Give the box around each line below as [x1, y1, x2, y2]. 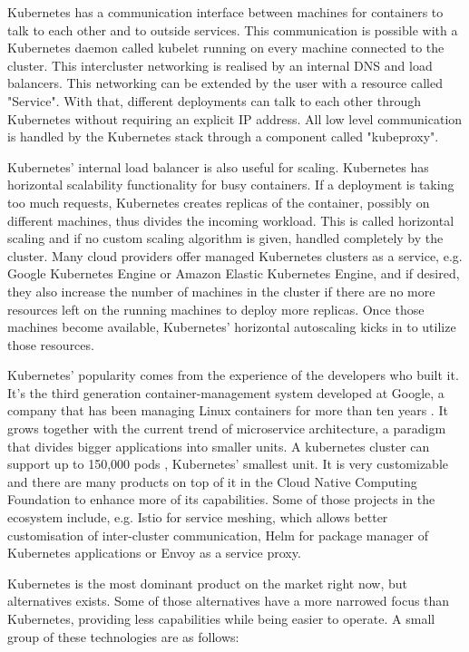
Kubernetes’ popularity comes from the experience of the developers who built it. [7, 365, 459, 384]
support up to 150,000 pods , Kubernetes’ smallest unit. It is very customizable [7, 454, 448, 473]
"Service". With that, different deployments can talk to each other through [7, 91, 421, 110]
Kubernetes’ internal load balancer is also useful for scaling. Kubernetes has [7, 157, 429, 176]
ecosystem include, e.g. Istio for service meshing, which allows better [7, 508, 388, 527]
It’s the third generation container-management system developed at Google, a [7, 383, 445, 402]
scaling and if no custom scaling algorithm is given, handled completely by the [7, 229, 444, 248]
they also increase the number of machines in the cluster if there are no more [7, 281, 435, 300]
